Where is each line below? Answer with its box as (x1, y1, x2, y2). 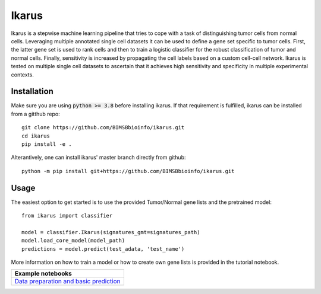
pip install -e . (21, 140, 72, 148)
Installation (11, 87, 53, 97)
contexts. (11, 71, 34, 78)
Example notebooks (14, 270, 73, 278)
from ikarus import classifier (21, 212, 113, 219)
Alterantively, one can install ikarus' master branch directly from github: (11, 154, 186, 161)
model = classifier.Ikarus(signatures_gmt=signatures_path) (21, 229, 200, 235)
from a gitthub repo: (11, 110, 61, 117)
